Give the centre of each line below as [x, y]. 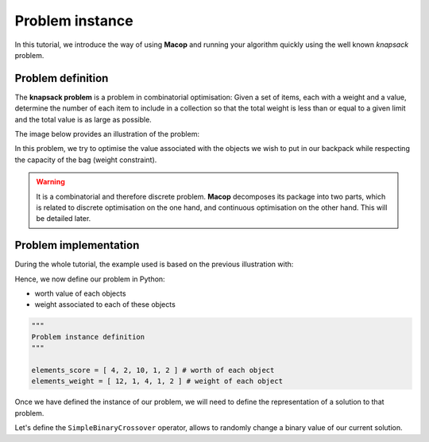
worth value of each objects [80, 293]
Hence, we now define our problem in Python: [90, 279]
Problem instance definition [88, 337]
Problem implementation [77, 245]
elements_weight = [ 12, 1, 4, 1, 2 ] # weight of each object [157, 381]
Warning [50, 182]
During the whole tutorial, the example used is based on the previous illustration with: [154, 264]
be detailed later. [64, 219]
